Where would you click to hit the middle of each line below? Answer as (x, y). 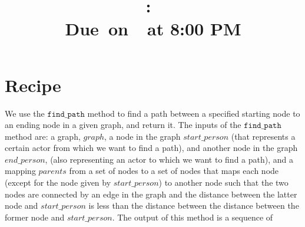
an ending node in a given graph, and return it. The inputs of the (123, 125)
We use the (25, 113)
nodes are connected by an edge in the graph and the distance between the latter (151, 194)
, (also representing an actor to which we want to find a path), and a (169, 159)
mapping (20, 171)
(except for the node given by (58, 182)
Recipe (33, 85)
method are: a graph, (43, 136)
